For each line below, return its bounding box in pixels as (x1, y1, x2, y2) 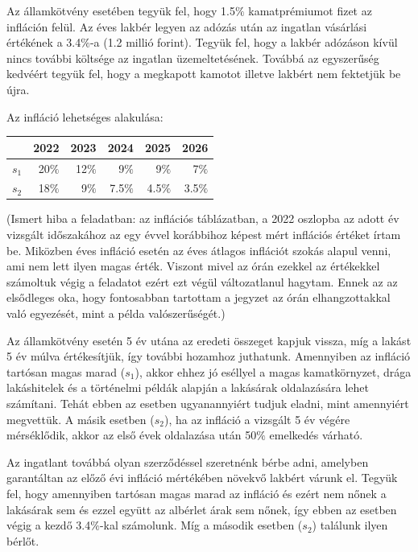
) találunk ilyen (312, 517, 388, 533)
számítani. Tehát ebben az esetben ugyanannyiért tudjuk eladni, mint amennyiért (6, 394, 409, 411)
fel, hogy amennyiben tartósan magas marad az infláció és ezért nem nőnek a (6, 484, 387, 501)
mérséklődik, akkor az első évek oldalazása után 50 (6, 426, 257, 443)
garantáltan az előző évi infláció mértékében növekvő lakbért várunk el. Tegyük (6, 469, 398, 486)
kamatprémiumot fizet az (248, 2, 372, 19)
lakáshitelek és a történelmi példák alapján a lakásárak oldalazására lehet (6, 379, 369, 396)
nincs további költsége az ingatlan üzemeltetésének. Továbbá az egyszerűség (6, 49, 379, 66)
